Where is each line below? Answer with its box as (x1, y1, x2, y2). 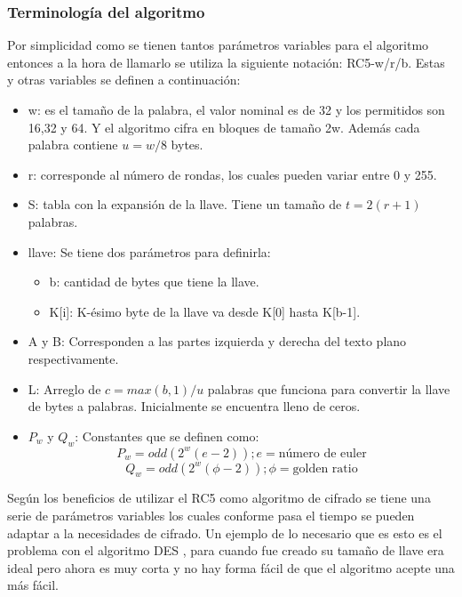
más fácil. (7, 576, 60, 594)
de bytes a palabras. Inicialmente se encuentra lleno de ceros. (28, 397, 361, 415)
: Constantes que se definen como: (75, 426, 259, 445)
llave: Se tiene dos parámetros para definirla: (28, 242, 271, 261)
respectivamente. (28, 349, 119, 367)
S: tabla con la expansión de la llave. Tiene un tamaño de (28, 195, 342, 214)
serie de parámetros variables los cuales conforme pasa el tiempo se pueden (7, 505, 415, 524)
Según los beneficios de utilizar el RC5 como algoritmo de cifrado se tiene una (7, 488, 431, 507)
